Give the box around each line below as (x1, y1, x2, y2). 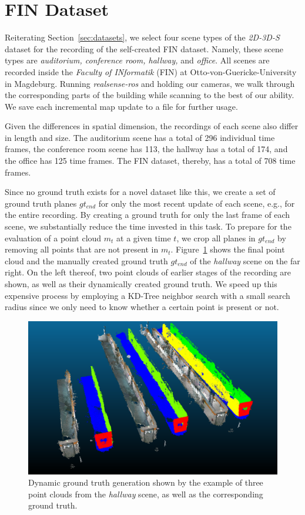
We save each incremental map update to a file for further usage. (5, 100, 238, 112)
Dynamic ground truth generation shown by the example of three (28, 476, 263, 489)
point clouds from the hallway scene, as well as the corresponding (28, 487, 263, 500)
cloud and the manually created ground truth (5, 254, 168, 267)
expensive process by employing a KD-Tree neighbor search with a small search (5, 289, 290, 301)
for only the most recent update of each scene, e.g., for (98, 197, 295, 209)
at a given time (116, 231, 171, 244)
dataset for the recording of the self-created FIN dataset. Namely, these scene (5, 42, 283, 55)
